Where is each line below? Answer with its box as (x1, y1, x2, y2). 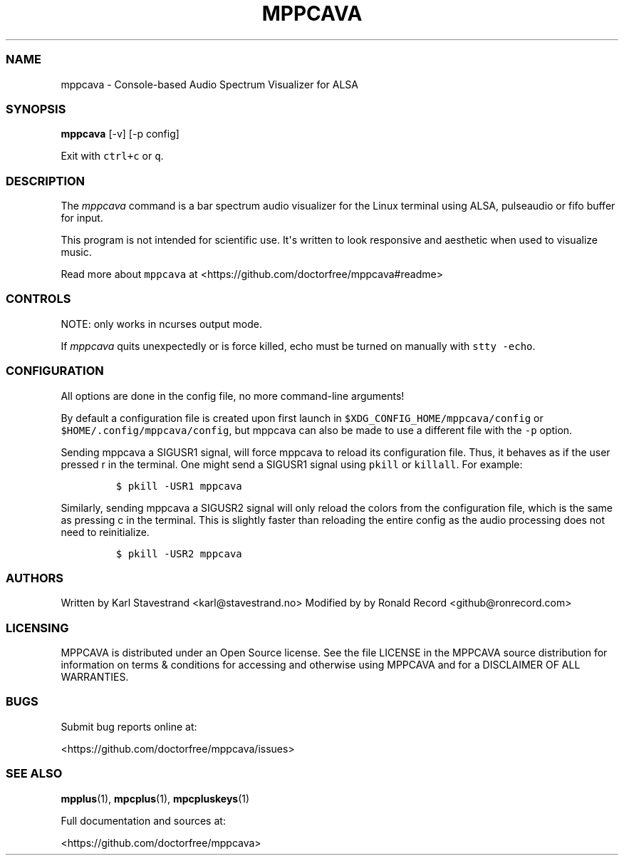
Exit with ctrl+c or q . (61, 150, 164, 163)
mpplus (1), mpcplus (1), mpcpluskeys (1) (61, 792, 250, 805)
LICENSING (6, 620, 69, 635)
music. (61, 246, 92, 258)
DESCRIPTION (6, 173, 85, 188)
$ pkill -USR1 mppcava (115, 480, 242, 492)
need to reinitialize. (61, 525, 150, 538)
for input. (61, 212, 103, 224)
